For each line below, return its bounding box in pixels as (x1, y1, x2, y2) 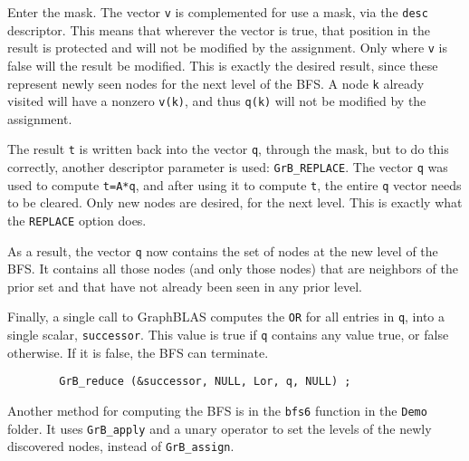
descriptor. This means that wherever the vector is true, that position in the (7, 20, 430, 39)
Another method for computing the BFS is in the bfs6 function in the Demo (7, 401, 427, 420)
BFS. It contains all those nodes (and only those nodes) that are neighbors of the (7, 259, 458, 278)
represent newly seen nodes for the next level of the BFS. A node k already (7, 73, 425, 92)
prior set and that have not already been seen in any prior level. (7, 276, 362, 295)
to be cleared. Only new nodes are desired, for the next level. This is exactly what (7, 193, 463, 212)
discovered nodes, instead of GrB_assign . (7, 437, 234, 456)
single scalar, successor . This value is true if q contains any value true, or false (7, 325, 449, 344)
